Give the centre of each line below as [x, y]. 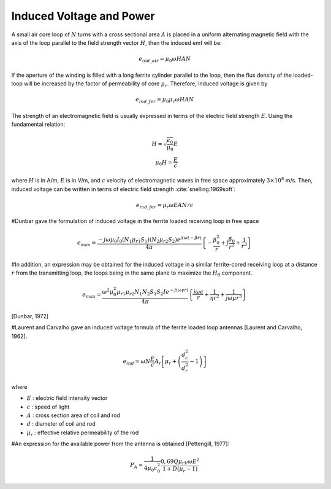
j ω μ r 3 [234, 297]
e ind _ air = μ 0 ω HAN [165, 60]
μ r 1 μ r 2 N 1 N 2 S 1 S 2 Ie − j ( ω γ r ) [153, 292]
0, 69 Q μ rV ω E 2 [180, 462]
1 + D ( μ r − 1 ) [180, 469]
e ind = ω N [137, 362]
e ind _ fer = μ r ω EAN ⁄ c [165, 206]
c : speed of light [48, 407]
